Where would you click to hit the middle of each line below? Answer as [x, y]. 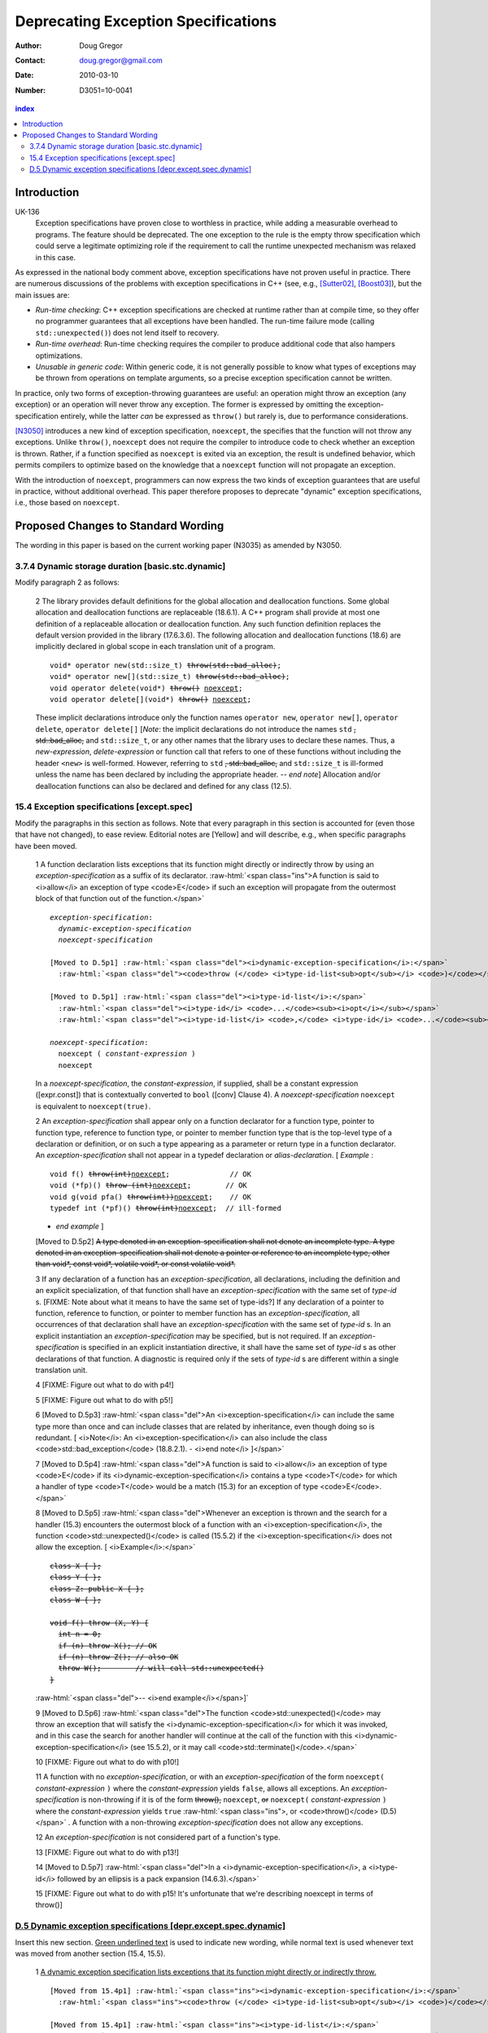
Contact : [30, 60]
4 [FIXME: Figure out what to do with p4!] [105, 1385]
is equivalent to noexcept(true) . [93, 1106]
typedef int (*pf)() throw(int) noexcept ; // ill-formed [166, 1208]
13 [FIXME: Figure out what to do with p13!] [107, 1852]
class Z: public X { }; [97, 1589]
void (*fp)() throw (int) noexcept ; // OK [148, 1186]
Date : [24, 75]
